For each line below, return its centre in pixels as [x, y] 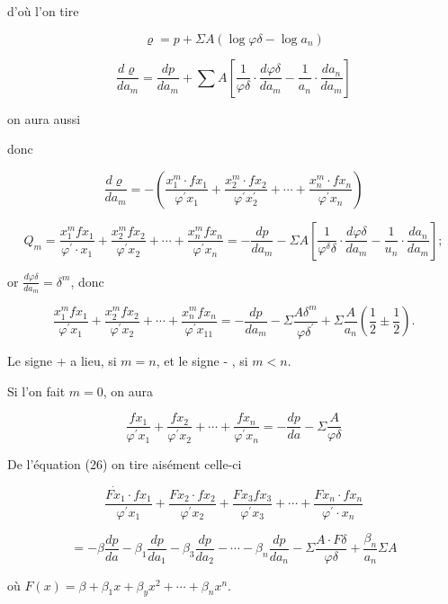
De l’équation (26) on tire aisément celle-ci [125, 464]
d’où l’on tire [43, 11]
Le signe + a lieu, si [62, 360]
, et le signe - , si [202, 360]
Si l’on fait [36, 391]
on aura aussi [44, 118]
